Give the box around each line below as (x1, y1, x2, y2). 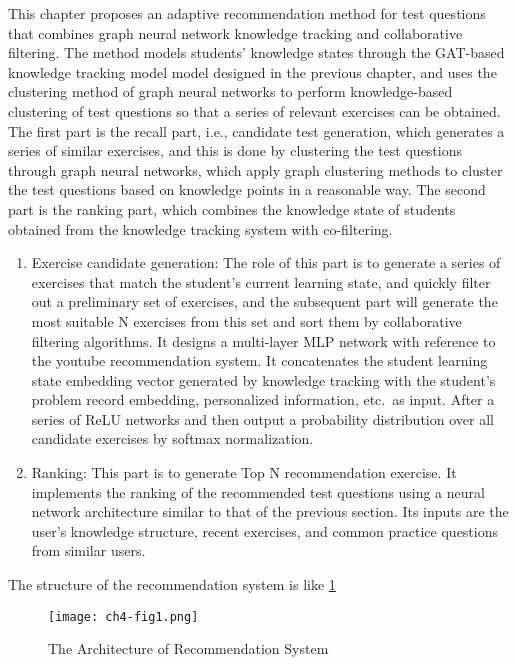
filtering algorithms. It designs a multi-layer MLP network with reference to (31, 330, 496, 351)
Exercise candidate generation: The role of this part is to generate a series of (31, 252, 501, 273)
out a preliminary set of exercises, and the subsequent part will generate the (31, 291, 498, 312)
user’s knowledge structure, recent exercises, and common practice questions (31, 520, 499, 541)
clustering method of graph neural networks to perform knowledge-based (8, 81, 453, 102)
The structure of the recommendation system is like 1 (8, 574, 336, 595)
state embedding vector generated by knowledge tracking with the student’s (31, 369, 496, 390)
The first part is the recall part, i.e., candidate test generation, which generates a (8, 120, 505, 141)
